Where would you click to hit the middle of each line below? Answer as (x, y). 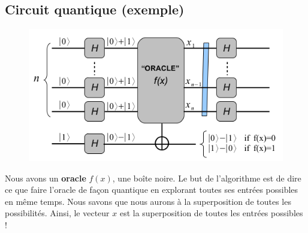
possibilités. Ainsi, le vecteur (57, 213)
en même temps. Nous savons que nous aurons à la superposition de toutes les (148, 201)
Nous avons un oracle (46, 178)
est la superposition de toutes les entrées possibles (211, 213)
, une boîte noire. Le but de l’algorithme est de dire (207, 178)
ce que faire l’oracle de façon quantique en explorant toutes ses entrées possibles (152, 190)
